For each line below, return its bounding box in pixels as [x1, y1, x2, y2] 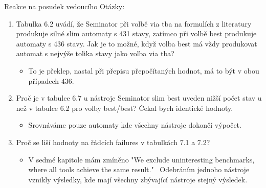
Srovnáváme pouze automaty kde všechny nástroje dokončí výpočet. [28, 120, 241, 130]
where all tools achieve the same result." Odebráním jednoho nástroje [28, 164, 250, 175]
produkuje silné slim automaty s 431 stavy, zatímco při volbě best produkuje [16, 28, 257, 39]
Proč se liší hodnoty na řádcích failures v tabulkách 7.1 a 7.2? [16, 136, 210, 147]
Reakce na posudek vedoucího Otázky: [4, 1, 125, 11]
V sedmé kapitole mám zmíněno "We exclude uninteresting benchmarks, [28, 154, 255, 165]
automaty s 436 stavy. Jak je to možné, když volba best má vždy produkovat [16, 38, 257, 49]
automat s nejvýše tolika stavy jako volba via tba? [16, 48, 174, 59]
